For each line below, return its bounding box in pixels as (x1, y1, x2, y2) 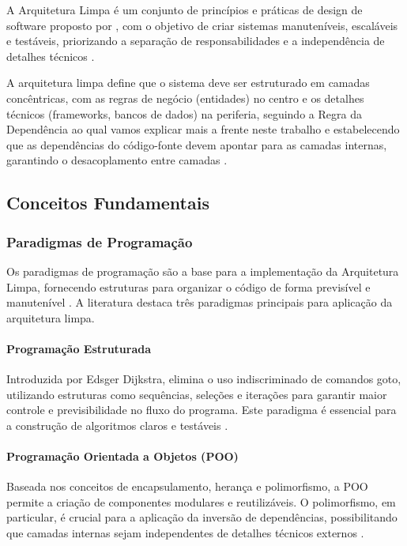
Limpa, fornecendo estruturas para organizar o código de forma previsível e (6, 278, 371, 295)
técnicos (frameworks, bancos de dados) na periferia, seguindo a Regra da (6, 105, 362, 122)
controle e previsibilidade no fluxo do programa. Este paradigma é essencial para (6, 401, 397, 418)
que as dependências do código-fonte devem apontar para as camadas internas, (6, 136, 387, 153)
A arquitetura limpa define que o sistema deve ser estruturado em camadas (6, 74, 370, 91)
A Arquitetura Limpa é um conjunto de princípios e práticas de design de (6, 2, 363, 17)
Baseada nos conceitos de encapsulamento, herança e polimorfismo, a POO (6, 478, 368, 495)
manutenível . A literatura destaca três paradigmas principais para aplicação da (6, 294, 393, 311)
